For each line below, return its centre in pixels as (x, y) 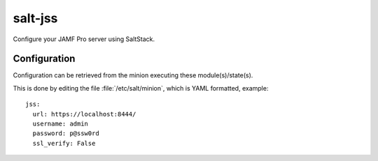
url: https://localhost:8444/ (84, 114)
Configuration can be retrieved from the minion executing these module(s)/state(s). (133, 75)
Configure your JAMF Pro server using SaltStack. (84, 39)
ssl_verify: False (64, 143)
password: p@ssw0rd (66, 133)
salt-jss (35, 18)
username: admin (61, 124)
